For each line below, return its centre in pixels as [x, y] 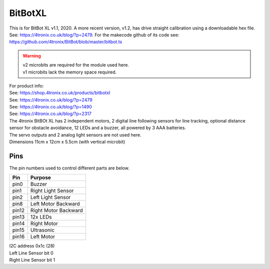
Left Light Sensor [50, 197]
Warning [32, 55]
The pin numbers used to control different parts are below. [69, 168]
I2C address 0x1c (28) [32, 246]
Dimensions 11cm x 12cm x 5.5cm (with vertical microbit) [67, 142]
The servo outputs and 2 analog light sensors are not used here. [75, 134]
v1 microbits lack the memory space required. [70, 72]
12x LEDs [41, 217]
